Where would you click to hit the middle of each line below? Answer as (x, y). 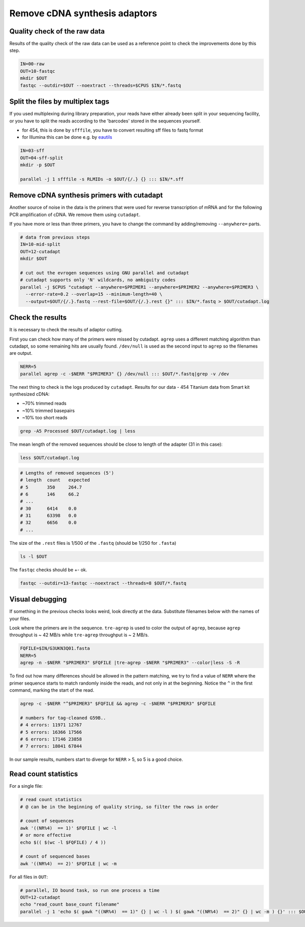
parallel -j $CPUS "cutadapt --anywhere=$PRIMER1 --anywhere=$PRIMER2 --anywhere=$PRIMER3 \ (139, 287)
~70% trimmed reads (44, 404)
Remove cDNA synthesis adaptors (83, 13)
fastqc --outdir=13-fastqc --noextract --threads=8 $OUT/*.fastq (103, 583)
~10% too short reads (45, 418)
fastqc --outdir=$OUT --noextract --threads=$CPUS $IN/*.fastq (101, 85)
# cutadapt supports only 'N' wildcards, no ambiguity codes (98, 280)
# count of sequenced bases (55, 857)
